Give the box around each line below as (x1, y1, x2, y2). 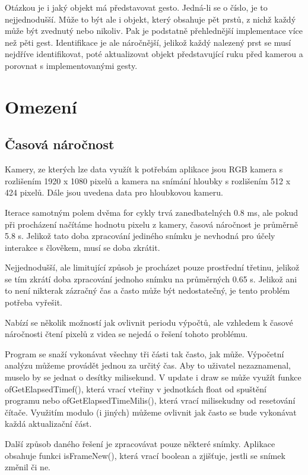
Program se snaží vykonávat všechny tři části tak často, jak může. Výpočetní (5, 347, 284, 360)
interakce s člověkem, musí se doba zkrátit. (5, 241, 160, 253)
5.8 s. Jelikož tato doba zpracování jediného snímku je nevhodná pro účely (5, 229, 275, 242)
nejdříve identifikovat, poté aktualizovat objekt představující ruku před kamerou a (5, 48, 303, 60)
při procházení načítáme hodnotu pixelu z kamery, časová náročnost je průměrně (5, 218, 298, 230)
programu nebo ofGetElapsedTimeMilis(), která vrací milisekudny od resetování (5, 394, 296, 407)
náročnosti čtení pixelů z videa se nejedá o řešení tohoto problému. (5, 328, 248, 340)
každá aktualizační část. (5, 417, 92, 430)
